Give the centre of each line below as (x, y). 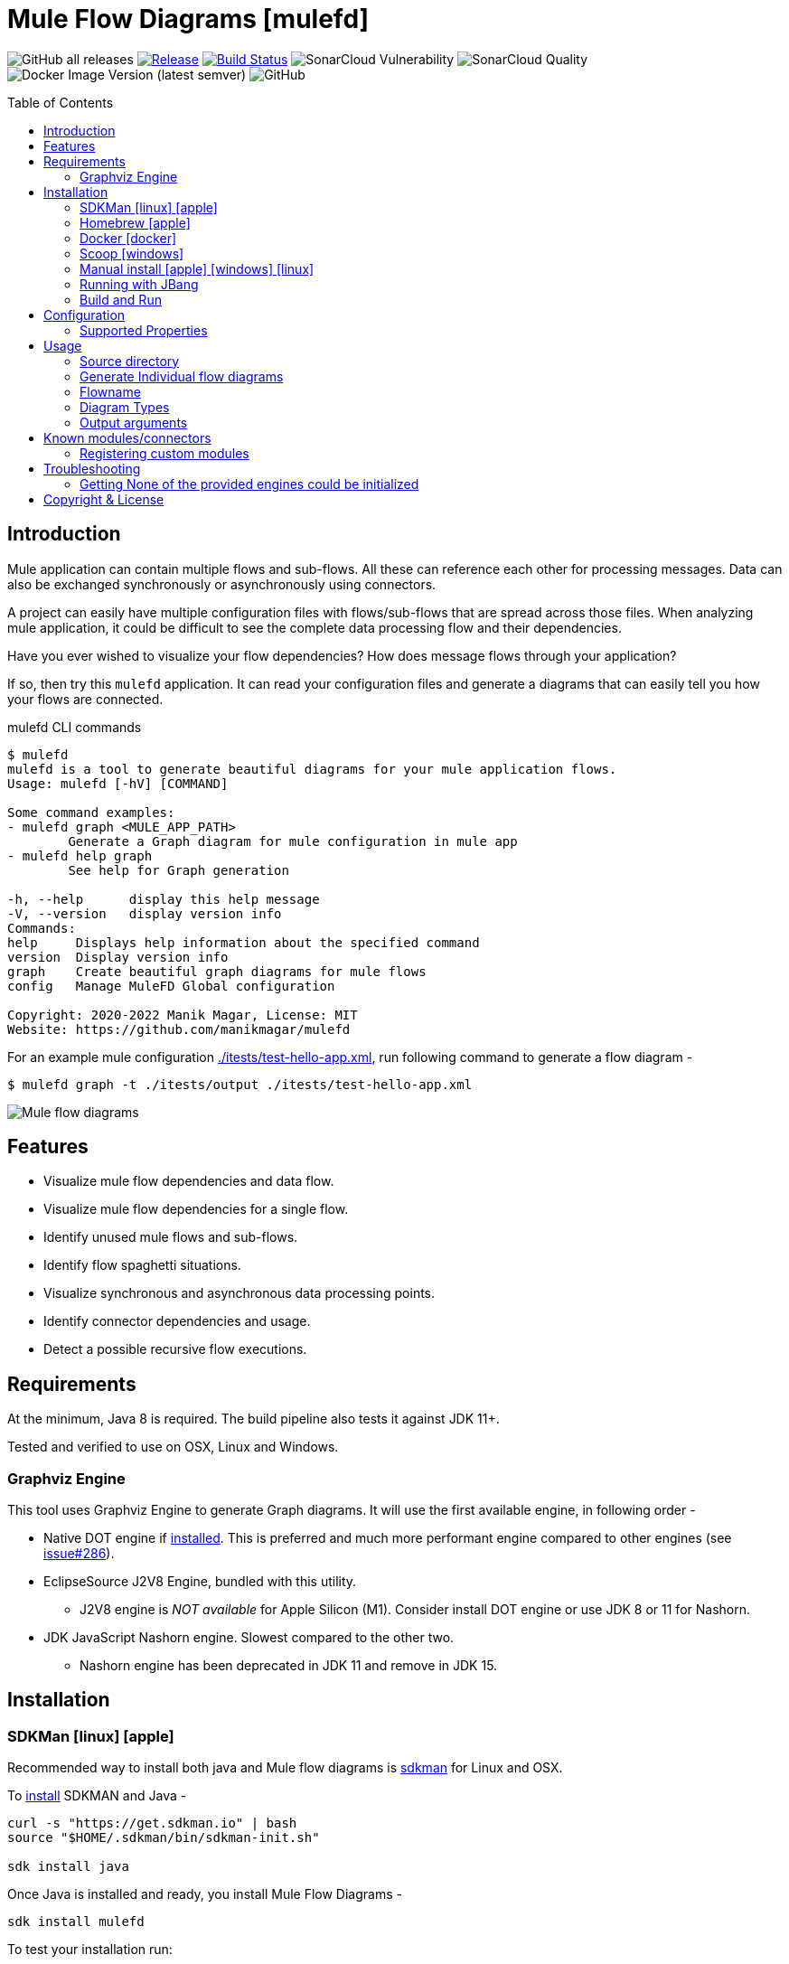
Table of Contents (61, 102)
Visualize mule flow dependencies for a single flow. (196, 1209)
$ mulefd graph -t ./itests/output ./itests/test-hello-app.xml (240, 1084)
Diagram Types (125, 407)
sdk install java (68, 1867)
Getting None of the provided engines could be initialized (249, 484)
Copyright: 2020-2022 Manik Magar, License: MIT (183, 1015)
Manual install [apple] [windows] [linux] (197, 268)
